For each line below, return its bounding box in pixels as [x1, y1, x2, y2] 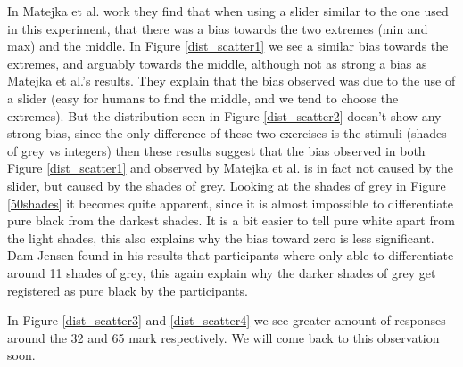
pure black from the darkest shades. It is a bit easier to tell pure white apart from [7, 211, 455, 230]
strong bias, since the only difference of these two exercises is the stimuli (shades [7, 124, 447, 143]
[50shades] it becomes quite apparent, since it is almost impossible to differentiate [7, 193, 453, 212]
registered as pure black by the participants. [7, 281, 248, 299]
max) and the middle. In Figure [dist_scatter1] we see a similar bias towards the [7, 37, 449, 55]
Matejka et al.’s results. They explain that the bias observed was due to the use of [7, 71, 456, 90]
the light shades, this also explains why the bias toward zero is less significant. [7, 228, 434, 247]
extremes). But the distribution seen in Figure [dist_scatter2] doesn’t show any [7, 106, 442, 125]
